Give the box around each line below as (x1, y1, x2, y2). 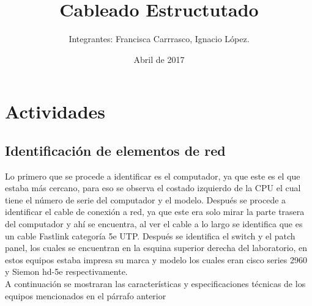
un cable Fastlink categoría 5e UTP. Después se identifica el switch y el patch (5, 229, 295, 242)
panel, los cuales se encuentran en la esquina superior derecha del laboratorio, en (5, 241, 308, 254)
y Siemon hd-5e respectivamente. (5, 265, 128, 278)
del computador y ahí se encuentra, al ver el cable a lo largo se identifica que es (5, 217, 303, 230)
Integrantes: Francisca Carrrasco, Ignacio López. (69, 32, 250, 45)
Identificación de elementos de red (5, 140, 226, 159)
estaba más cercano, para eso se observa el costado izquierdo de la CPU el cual (5, 181, 301, 194)
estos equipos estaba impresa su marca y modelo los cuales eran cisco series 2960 (5, 253, 308, 266)
